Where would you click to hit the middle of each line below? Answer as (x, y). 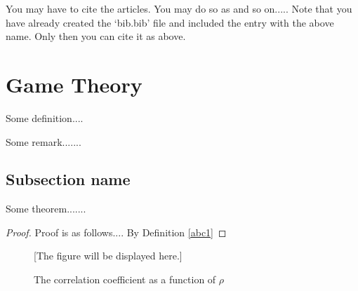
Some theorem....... (46, 209)
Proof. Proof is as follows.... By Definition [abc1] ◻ (116, 232)
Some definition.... (45, 117)
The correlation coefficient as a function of (125, 279)
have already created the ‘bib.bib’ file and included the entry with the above (170, 22)
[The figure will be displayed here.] (108, 256)
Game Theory (74, 84)
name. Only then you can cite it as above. (96, 36)
